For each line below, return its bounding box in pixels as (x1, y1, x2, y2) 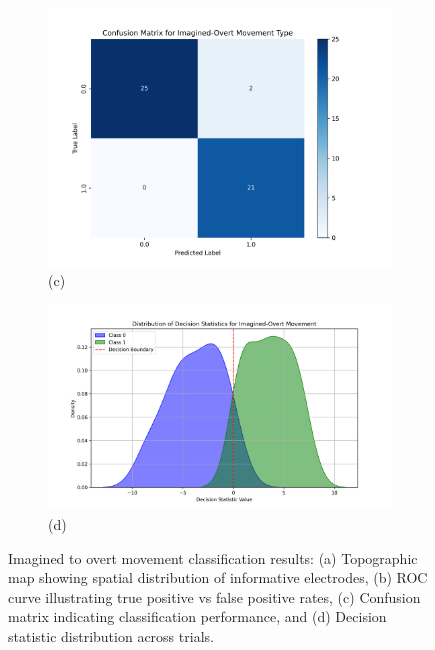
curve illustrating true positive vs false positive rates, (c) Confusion (8, 586, 421, 607)
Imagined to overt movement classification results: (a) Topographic (8, 547, 418, 568)
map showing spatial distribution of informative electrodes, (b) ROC (8, 567, 428, 588)
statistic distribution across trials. (8, 626, 214, 647)
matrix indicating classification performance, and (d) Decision (8, 606, 387, 627)
